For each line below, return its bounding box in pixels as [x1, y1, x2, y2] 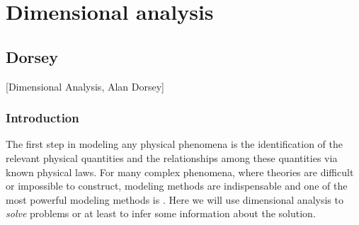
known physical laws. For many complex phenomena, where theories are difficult [6, 164, 354, 179]
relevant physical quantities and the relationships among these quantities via [6, 150, 338, 165]
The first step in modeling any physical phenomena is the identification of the [6, 137, 343, 151]
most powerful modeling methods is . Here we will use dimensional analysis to [6, 192, 343, 207]
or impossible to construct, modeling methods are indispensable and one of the [6, 178, 348, 193]
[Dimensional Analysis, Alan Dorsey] [6, 79, 164, 93]
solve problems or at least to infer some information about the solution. [6, 206, 316, 221]
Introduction [6, 109, 79, 127]
